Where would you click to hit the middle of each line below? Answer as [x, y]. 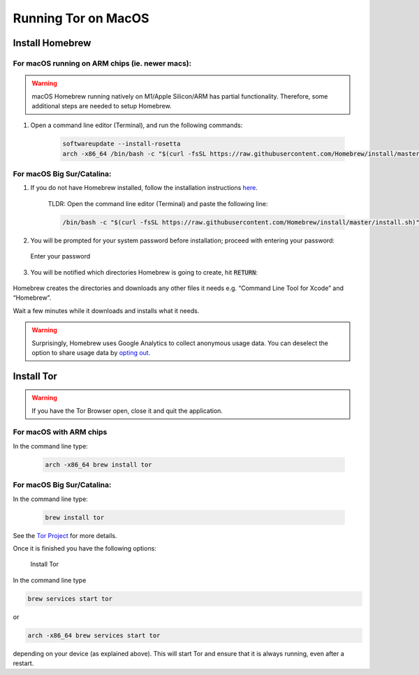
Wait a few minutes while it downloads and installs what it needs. [106, 310]
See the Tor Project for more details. [65, 535]
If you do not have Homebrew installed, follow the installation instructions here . [144, 188]
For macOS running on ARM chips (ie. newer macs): [102, 63]
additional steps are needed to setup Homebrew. [102, 106]
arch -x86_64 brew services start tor [94, 635]
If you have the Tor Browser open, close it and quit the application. [127, 411]
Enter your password [60, 256]
